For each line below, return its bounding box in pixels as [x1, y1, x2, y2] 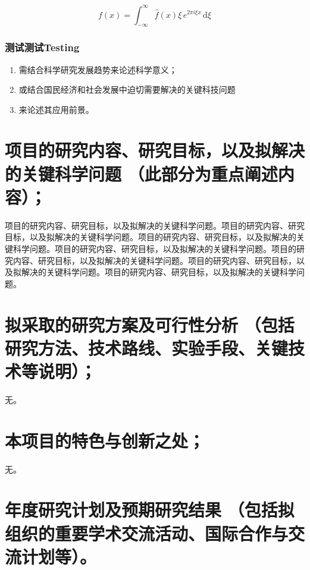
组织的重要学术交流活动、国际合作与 [5, 521, 289, 545]
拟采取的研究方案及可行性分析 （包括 [5, 312, 295, 336]
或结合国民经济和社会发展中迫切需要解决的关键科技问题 [18, 83, 236, 96]
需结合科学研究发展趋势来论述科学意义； [18, 63, 177, 75]
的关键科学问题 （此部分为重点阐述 [5, 161, 278, 185]
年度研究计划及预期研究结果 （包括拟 [5, 497, 295, 522]
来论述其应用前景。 [18, 103, 94, 115]
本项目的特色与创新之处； [5, 428, 205, 452]
